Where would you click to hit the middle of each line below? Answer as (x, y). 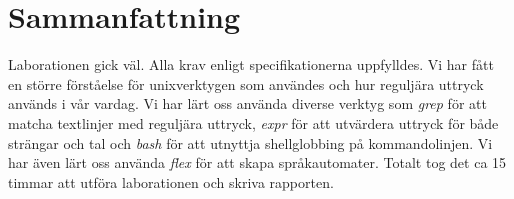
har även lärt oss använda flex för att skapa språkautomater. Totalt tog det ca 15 (257, 162)
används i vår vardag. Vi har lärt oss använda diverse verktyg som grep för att (247, 103)
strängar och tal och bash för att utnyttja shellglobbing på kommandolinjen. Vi (250, 142)
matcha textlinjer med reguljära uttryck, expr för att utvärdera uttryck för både (253, 122)
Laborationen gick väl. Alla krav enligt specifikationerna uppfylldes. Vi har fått (251, 64)
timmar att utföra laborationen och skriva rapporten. (171, 181)
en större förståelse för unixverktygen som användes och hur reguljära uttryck (246, 83)
